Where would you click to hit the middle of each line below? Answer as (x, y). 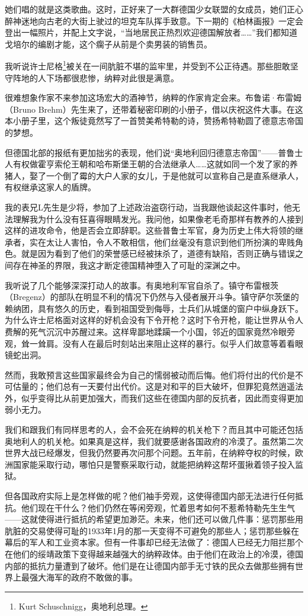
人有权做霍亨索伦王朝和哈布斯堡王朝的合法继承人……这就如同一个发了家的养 (151, 164)
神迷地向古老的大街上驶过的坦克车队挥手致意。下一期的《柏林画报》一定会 (158, 20)
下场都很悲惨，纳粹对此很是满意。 (112, 77)
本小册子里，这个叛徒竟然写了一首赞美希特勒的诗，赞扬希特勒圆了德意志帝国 (154, 121)
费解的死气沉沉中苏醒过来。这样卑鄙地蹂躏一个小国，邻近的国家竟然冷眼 (146, 331)
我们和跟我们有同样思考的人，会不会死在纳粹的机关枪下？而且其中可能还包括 (154, 430)
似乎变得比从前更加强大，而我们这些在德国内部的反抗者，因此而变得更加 (162, 398)
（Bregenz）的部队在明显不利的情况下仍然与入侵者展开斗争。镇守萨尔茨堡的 (152, 297)
